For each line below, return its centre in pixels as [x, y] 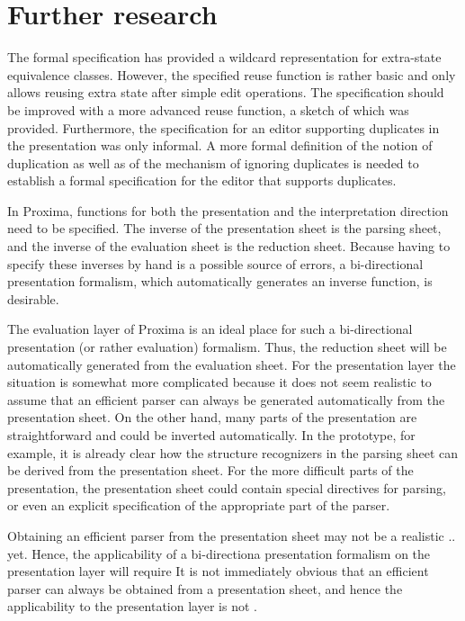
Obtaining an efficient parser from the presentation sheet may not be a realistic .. [232, 535]
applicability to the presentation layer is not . [132, 606]
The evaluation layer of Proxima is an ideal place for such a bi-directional [210, 329]
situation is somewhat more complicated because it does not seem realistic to [219, 382]
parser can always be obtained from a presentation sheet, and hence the [205, 588]
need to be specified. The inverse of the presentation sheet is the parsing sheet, [224, 228]
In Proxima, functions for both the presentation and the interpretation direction [228, 210]
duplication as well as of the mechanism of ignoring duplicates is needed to [213, 162]
